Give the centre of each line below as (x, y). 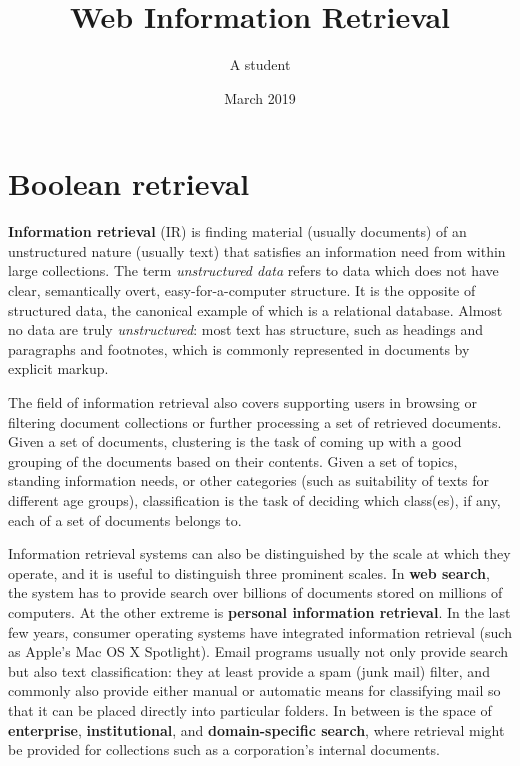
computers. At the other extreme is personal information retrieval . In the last (259, 611)
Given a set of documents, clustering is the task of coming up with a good (235, 441)
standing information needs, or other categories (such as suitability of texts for (249, 480)
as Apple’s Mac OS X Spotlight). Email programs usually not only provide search (258, 651)
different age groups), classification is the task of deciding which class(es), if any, (254, 499)
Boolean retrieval (129, 183)
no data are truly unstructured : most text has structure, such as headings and (246, 329)
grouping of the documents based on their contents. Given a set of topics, (233, 460)
